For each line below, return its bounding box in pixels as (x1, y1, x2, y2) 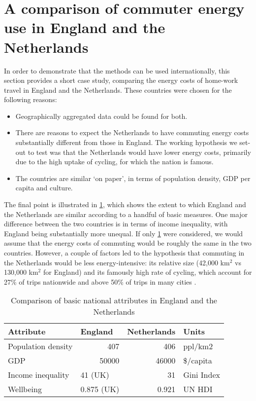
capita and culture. (15, 182, 73, 193)
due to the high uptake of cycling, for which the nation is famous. (15, 156, 214, 167)
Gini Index (183, 369, 220, 381)
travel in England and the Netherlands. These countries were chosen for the (4, 84, 232, 95)
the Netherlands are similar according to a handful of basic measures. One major (4, 209, 248, 219)
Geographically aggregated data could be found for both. (15, 110, 188, 121)
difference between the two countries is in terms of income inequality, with (4, 219, 228, 229)
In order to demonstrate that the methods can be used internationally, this (4, 65, 230, 75)
